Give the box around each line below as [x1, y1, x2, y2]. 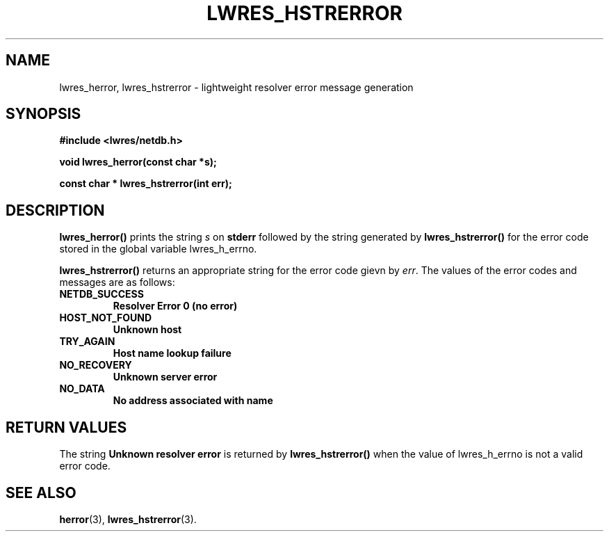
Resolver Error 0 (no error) [113, 300, 238, 312]
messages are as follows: [59, 276, 175, 289]
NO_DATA [59, 383, 105, 395]
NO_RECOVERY [59, 359, 132, 371]
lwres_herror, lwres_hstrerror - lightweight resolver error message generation [59, 81, 414, 93]
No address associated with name [113, 394, 273, 407]
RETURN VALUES [6, 418, 127, 436]
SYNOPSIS [6, 105, 81, 123]
